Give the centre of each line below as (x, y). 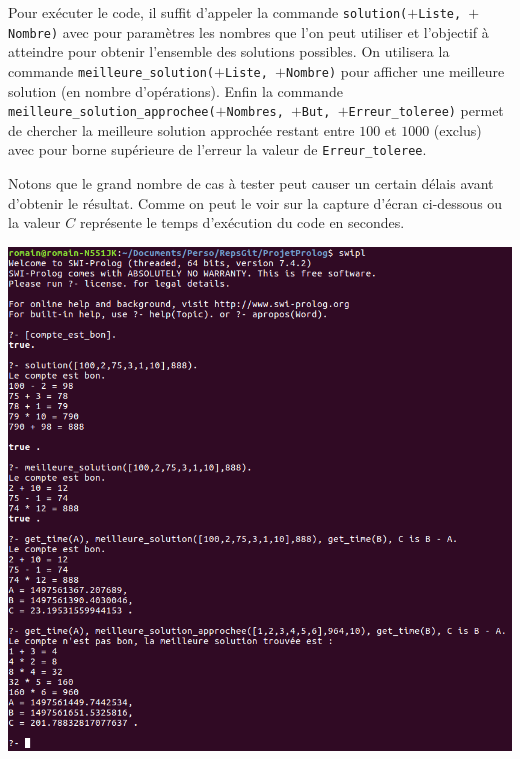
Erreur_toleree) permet (426, 110)
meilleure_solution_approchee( (112, 112)
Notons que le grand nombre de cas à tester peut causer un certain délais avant (251, 183)
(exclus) (457, 129)
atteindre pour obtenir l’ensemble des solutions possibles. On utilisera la (229, 51)
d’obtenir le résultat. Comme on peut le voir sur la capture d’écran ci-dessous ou (255, 202)
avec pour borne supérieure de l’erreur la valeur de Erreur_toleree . (217, 149)
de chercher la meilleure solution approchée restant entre (181, 129)
